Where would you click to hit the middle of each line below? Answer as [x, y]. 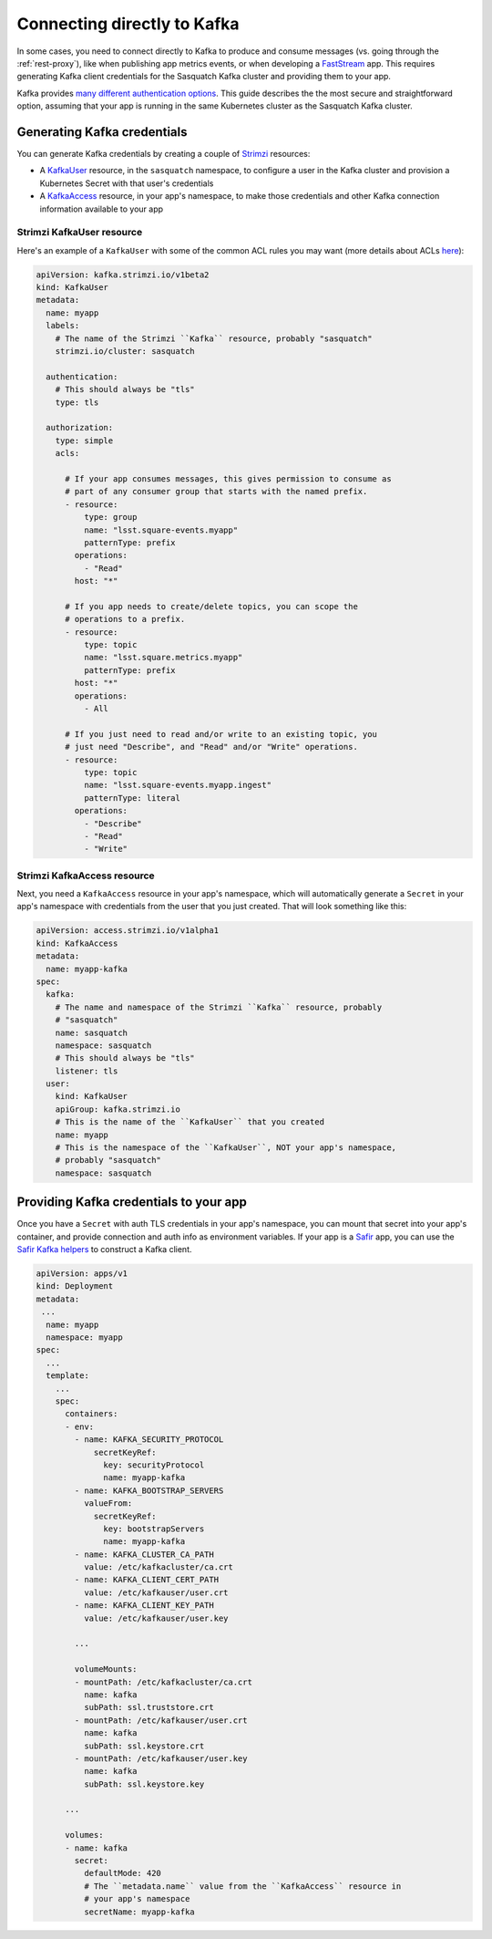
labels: [63, 326]
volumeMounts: [106, 1669]
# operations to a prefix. [125, 619]
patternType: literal [132, 798]
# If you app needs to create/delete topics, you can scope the [212, 606]
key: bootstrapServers [154, 1529]
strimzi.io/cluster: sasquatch [125, 352]
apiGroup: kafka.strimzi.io [118, 1109]
